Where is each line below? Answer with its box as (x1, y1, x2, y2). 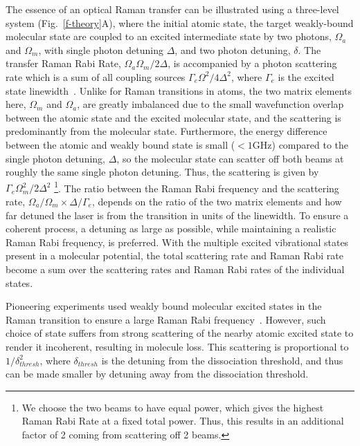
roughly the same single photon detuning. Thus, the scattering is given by (6, 165, 319, 179)
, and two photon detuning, (174, 42, 291, 57)
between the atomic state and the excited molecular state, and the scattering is (6, 110, 341, 124)
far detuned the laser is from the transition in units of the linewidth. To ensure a (6, 207, 349, 222)
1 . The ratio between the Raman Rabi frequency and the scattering (54, 178, 339, 195)
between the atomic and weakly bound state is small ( (6, 137, 235, 151)
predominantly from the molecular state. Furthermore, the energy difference (6, 124, 327, 138)
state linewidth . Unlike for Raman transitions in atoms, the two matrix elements (6, 83, 352, 97)
